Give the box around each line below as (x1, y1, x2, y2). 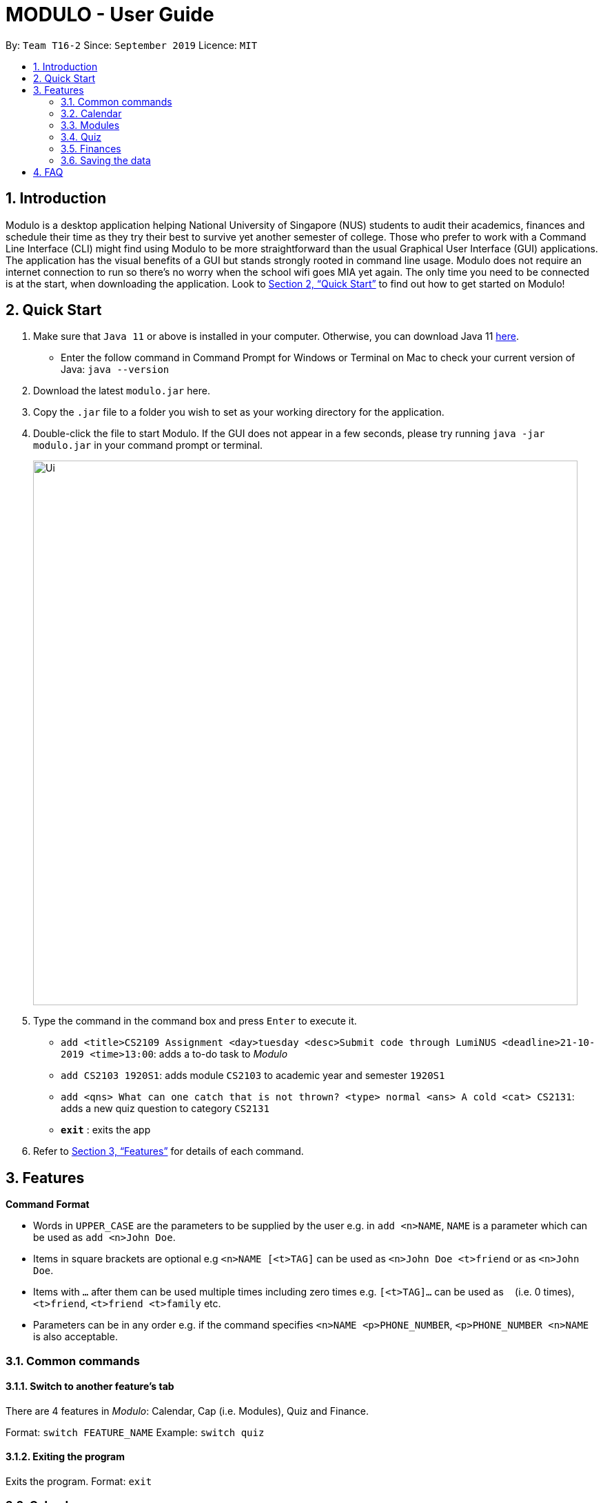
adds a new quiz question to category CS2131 (61, 1102, 269, 1115)
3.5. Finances (61, 142, 121, 154)
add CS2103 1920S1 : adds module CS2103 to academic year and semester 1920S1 (61, 1069, 445, 1082)
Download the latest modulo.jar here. (33, 385, 210, 397)
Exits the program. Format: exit (6, 1475, 152, 1488)
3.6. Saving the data (61, 154, 151, 166)
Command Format (6, 1198, 90, 1211)
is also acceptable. (33, 1331, 118, 1343)
